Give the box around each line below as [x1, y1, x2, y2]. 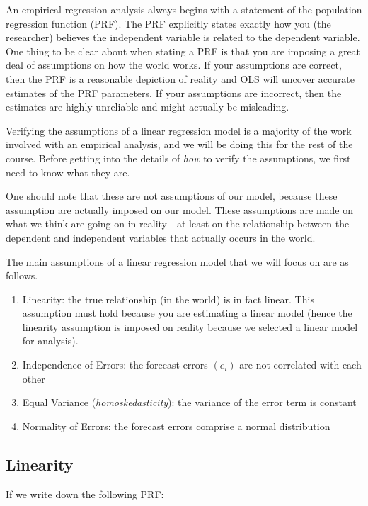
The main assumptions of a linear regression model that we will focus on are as [6, 254, 349, 269]
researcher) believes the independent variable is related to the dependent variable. [6, 30, 360, 45]
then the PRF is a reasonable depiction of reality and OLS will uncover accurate [6, 71, 355, 86]
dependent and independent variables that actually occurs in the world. [6, 230, 316, 244]
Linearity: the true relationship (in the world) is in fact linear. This [22, 291, 314, 306]
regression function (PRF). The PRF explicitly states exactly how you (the [6, 16, 331, 30]
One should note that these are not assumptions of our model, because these [6, 189, 338, 203]
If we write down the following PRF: [6, 486, 164, 501]
